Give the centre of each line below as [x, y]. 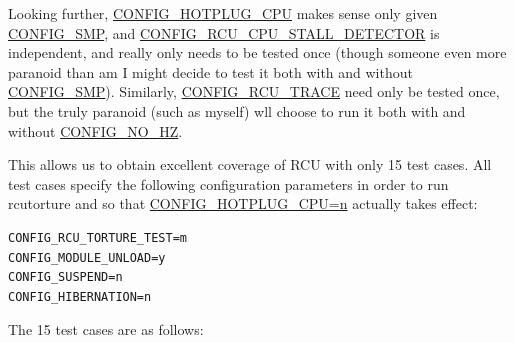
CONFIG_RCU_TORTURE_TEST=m [97, 237]
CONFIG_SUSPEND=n [65, 277]
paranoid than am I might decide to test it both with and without [210, 71]
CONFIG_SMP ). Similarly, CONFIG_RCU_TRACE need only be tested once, [254, 91]
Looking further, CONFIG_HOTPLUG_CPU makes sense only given [223, 13]
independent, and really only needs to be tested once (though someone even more [257, 52]
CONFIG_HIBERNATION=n [80, 296]
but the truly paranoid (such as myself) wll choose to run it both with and [237, 110]
